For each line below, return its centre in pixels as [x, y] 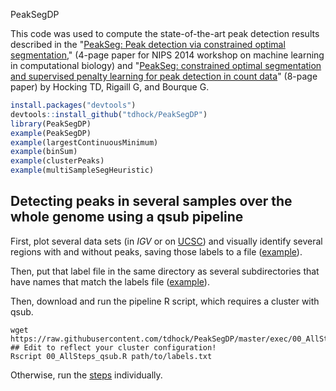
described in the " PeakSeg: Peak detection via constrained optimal [148, 44]
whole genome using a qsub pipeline [127, 217]
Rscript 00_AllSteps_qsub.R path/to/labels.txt [111, 356]
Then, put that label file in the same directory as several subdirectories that [165, 271]
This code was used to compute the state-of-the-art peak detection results [165, 33]
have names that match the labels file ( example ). [110, 281]
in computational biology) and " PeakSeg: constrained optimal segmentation [166, 65]
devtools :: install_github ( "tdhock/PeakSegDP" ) [109, 114]
